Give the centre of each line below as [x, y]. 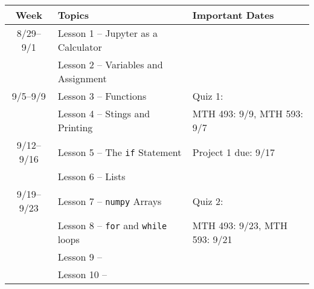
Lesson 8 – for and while [112, 225]
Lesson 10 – [82, 274]
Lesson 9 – [80, 257]
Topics [73, 15]
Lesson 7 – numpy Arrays [110, 201]
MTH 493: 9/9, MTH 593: [248, 113]
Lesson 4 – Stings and [104, 113]
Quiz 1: [208, 96]
